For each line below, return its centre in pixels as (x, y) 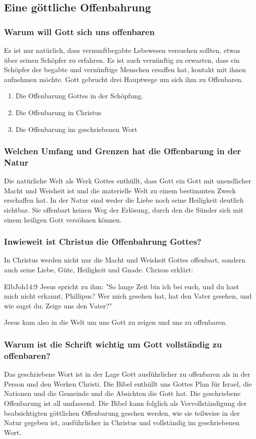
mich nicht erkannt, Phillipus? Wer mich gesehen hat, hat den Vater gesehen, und (128, 296)
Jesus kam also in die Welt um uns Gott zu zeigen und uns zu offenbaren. (116, 322)
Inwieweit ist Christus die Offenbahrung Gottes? (103, 241)
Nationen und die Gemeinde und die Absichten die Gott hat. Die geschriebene (122, 393)
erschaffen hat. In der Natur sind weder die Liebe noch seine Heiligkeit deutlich (124, 200)
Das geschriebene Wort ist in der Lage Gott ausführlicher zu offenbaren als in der (127, 374)
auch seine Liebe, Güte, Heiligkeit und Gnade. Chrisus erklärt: (99, 270)
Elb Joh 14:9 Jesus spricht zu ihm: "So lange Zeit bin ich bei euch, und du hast (122, 286)
